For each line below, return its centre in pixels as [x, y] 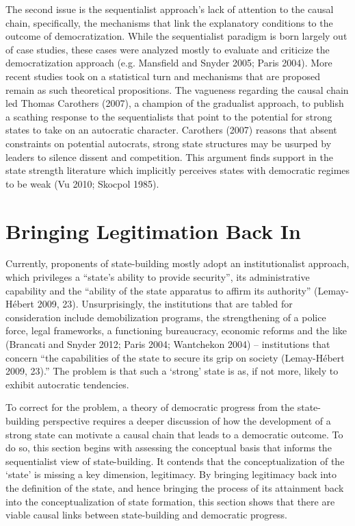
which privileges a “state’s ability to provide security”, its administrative [158, 277]
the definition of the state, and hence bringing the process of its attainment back [175, 487]
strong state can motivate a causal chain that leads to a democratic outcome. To [174, 434]
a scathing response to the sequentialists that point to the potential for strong [169, 116]
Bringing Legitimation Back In [153, 230]
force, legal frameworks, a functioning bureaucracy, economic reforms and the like [176, 330]
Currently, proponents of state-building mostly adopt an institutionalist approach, [177, 263]
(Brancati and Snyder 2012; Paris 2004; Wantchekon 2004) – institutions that [168, 344]
